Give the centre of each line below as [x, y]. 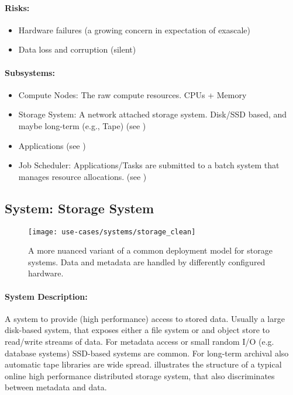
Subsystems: [30, 72]
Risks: [17, 7]
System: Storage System [80, 208]
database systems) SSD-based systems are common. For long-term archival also [147, 353]
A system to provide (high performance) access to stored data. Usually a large [145, 318]
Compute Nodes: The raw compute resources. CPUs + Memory [132, 94]
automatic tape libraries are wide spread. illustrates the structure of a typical [143, 364]
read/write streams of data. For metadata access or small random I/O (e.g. [139, 341]
